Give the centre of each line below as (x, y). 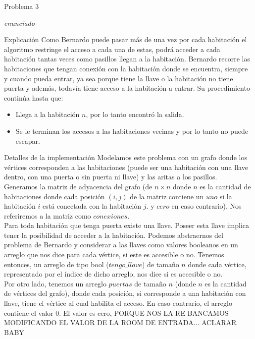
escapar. (28, 141)
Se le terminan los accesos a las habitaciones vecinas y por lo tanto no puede (132, 131)
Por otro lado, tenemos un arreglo (55, 283)
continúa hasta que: (34, 97)
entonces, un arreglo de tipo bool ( (56, 264)
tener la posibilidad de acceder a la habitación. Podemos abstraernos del (114, 235)
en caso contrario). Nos (206, 206)
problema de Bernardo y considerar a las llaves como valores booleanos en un (121, 245)
